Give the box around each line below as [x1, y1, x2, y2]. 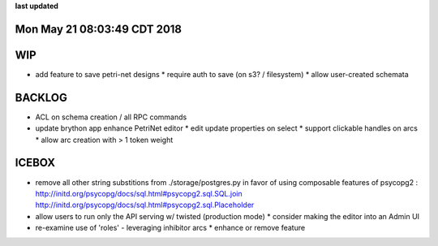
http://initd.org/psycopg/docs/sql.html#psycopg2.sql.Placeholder [35, 200, 255, 210]
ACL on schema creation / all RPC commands [35, 112, 187, 122]
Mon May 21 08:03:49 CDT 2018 [15, 22, 182, 36]
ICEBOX [15, 156, 56, 170]
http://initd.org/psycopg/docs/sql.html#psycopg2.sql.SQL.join [35, 188, 243, 198]
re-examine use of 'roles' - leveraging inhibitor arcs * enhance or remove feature [35, 223, 306, 233]
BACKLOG [15, 90, 68, 105]
